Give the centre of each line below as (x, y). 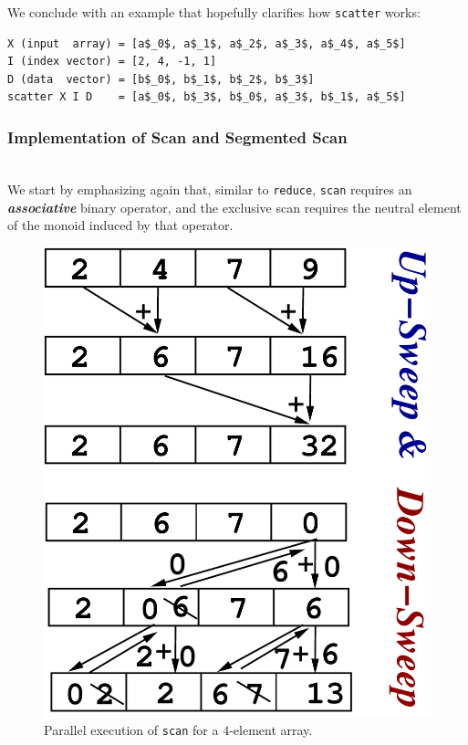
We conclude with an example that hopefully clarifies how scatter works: (214, 12)
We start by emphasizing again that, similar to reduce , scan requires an (210, 189)
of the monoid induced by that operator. (120, 225)
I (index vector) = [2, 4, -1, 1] (112, 62)
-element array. (271, 730)
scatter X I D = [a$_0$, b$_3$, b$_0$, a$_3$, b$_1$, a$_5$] (207, 97)
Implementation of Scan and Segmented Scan (177, 136)
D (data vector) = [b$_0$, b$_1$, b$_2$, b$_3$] (161, 79)
